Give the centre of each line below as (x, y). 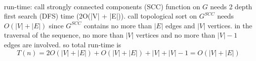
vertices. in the (230, 25)
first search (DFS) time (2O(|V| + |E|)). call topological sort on (101, 16)
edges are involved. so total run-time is (63, 44)
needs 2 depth (231, 6)
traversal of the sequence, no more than (64, 35)
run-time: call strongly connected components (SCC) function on (102, 6)
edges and (180, 25)
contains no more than (118, 25)
